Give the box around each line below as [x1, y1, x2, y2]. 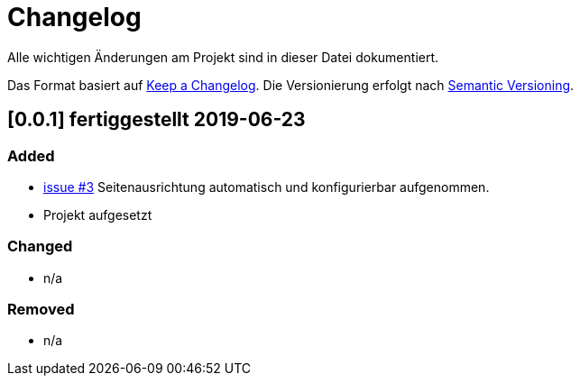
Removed [7, 300, 75, 319]
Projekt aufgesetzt [43, 206, 152, 223]
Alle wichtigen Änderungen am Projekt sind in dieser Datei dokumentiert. [7, 49, 439, 65]
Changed [7, 237, 73, 256]
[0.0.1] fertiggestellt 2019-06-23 [7, 108, 306, 132]
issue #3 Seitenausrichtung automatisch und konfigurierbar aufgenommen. [43, 178, 490, 195]
